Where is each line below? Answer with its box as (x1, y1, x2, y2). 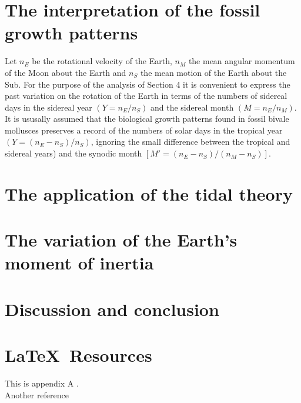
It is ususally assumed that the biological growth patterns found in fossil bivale (5, 112, 289, 125)
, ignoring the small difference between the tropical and (91, 135, 290, 148)
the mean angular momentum (188, 55, 295, 67)
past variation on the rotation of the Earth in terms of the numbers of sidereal (5, 89, 287, 102)
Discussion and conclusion (5, 297, 219, 321)
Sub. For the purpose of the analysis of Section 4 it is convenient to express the (5, 78, 290, 90)
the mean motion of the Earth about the (140, 66, 287, 78)
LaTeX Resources (5, 343, 152, 367)
